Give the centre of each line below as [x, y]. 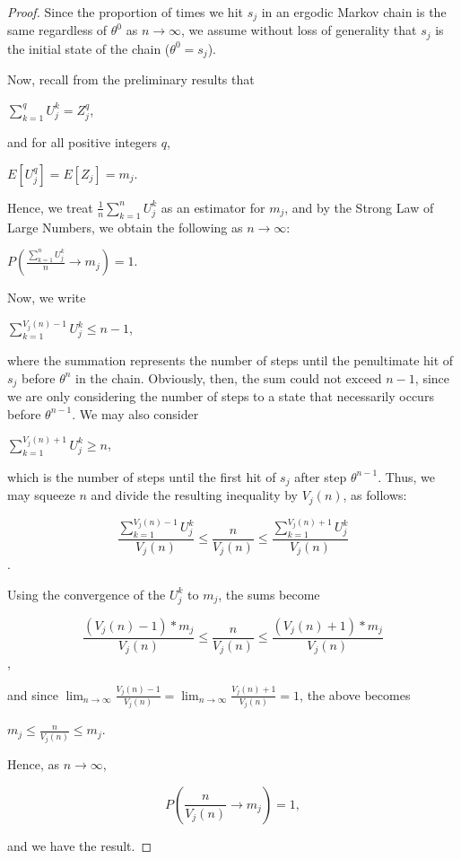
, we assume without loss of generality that [299, 30]
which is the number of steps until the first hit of [142, 476]
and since [33, 694]
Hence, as [34, 764]
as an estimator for [213, 207]
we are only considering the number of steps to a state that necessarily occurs [221, 396]
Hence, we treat [50, 207]
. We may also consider [135, 413]
